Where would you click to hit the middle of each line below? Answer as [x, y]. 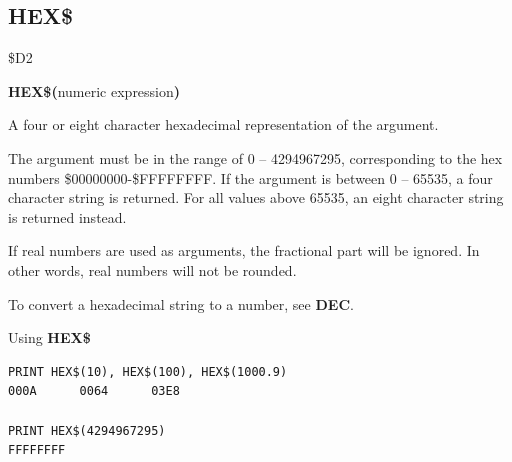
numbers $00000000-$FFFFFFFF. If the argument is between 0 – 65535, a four [250, 177]
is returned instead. [67, 216]
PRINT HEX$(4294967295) [87, 430]
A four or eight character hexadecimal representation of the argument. [223, 124]
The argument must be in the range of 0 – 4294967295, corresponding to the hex [255, 157]
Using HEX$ [49, 337]
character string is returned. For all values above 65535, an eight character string [256, 197]
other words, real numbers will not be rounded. [152, 269]
